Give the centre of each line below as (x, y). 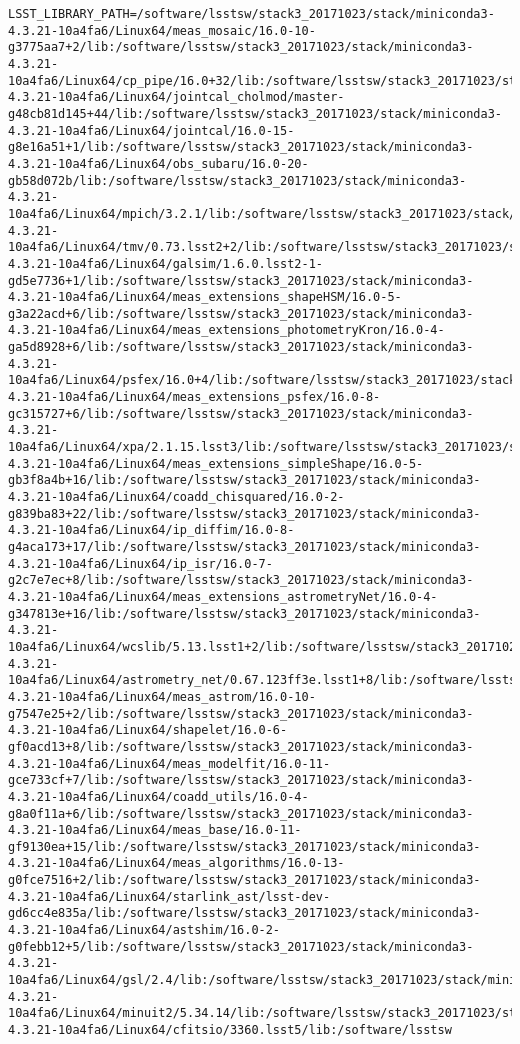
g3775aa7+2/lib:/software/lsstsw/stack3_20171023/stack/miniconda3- (241, 47)
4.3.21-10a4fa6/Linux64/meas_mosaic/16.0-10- (162, 30)
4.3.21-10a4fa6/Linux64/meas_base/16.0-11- (155, 830)
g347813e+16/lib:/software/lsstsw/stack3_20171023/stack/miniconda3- (244, 613)
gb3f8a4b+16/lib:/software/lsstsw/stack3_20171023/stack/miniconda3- (244, 480)
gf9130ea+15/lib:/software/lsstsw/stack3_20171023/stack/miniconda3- (244, 846)
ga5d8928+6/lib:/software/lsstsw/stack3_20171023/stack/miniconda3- (241, 347)
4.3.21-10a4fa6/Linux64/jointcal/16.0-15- (151, 130)
